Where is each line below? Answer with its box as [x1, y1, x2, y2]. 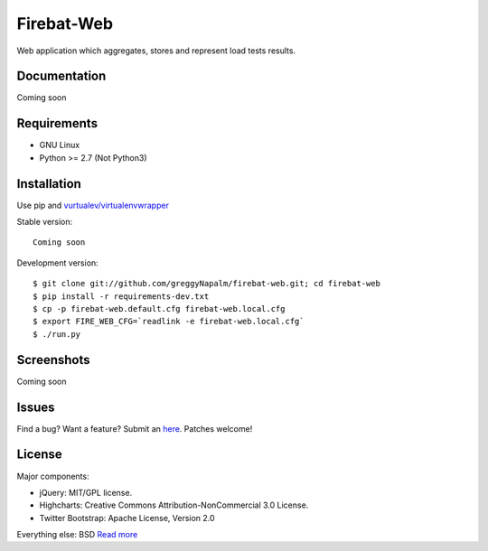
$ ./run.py [33, 329, 81, 339]
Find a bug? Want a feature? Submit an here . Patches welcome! [16, 423, 253, 434]
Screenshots [16, 352, 90, 368]
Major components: [16, 471, 89, 481]
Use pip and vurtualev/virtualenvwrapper [16, 200, 169, 210]
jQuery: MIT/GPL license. [39, 487, 133, 498]
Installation [16, 176, 81, 191]
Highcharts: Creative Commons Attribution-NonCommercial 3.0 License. [39, 500, 309, 510]
